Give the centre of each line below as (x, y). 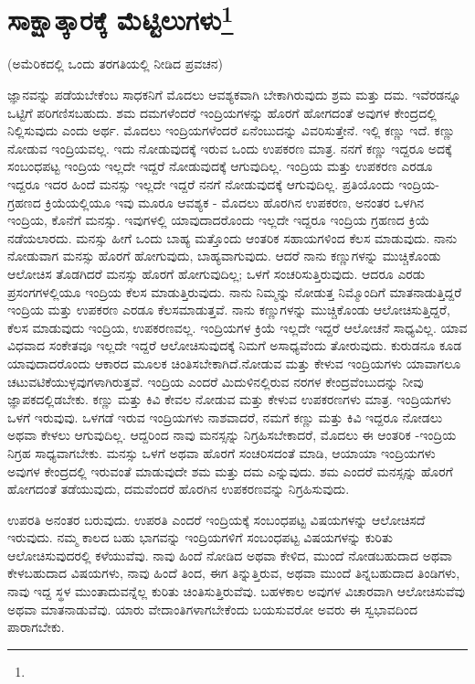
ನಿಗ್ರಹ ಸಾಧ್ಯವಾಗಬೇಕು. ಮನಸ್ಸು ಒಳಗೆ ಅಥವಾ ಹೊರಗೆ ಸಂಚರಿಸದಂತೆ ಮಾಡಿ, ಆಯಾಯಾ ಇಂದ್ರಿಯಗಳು (222, 452)
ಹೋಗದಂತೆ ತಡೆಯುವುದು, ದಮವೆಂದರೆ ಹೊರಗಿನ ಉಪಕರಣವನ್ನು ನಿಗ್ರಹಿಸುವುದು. (179, 489)
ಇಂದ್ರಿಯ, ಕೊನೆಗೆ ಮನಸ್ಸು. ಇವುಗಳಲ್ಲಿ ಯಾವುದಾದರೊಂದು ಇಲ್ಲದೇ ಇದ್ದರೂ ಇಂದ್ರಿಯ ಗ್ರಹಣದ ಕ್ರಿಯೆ (219, 220)
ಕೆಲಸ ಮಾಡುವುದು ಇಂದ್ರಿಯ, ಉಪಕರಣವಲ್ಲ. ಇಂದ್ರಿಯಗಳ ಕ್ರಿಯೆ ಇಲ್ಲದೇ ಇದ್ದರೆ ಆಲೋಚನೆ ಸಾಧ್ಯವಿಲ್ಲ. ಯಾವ (237, 327)
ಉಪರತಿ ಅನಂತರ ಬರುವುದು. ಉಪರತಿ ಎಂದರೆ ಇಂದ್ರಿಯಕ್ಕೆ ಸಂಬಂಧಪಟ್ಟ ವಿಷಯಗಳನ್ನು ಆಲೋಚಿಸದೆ (216, 519)
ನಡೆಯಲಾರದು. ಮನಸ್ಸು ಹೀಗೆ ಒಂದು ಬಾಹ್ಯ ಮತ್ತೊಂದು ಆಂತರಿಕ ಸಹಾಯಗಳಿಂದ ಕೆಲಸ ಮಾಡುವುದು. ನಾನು (232, 237)
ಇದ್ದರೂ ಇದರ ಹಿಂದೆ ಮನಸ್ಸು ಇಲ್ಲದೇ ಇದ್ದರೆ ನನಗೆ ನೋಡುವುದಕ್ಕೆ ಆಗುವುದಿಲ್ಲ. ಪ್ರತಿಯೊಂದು (201, 184)
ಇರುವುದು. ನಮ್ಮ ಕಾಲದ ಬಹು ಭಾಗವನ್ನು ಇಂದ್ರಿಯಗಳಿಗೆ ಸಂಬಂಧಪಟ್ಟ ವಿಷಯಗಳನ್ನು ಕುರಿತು (200, 537)
